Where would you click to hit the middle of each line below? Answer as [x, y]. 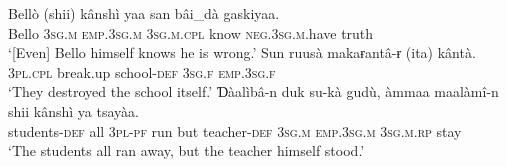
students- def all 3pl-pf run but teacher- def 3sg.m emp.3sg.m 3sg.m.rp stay [235, 130]
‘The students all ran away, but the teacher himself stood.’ [186, 150]
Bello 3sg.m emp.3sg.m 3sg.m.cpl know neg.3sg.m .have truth [191, 32]
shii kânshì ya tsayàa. [73, 110]
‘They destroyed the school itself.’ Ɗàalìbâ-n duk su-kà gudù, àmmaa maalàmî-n [253, 91]
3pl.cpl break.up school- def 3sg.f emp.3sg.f [142, 71]
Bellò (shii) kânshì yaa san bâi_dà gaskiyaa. [144, 13]
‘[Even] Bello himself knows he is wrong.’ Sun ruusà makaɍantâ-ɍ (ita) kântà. [242, 52]
